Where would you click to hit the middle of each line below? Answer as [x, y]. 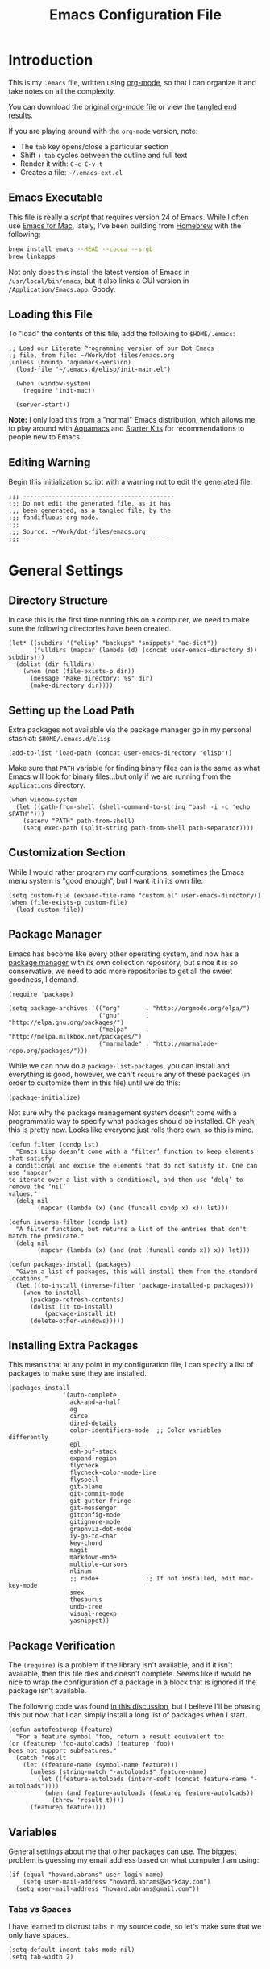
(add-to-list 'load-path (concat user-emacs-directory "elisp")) [120, 753]
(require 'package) [41, 994]
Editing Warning [50, 462]
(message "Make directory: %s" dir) [91, 679]
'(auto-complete [89, 1395]
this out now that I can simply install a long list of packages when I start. [128, 1715]
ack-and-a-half [95, 1402]
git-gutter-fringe [100, 1501]
